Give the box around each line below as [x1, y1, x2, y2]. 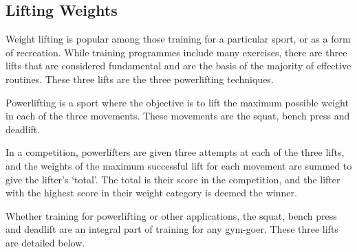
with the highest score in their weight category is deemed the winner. [6, 185, 297, 200]
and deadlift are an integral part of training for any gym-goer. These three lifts [6, 222, 338, 236]
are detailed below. [6, 235, 85, 249]
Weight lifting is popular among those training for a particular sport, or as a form [6, 32, 351, 46]
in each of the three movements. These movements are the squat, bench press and [6, 108, 350, 123]
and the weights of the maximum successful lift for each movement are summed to [6, 158, 352, 172]
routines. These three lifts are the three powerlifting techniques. [6, 71, 274, 86]
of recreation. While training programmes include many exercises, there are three [6, 45, 347, 59]
